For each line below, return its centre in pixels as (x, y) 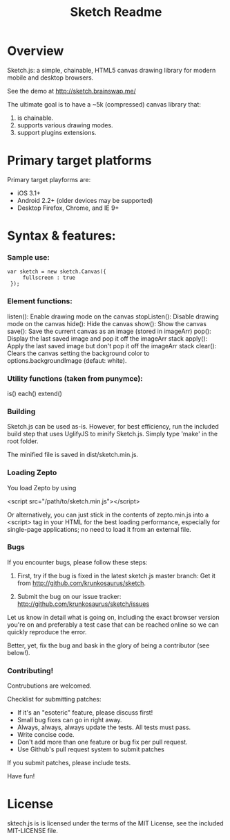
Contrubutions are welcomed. (49, 686)
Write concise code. (46, 735)
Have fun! (21, 776)
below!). (19, 652)
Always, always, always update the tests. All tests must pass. (104, 727)
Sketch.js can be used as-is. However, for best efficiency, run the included (113, 427)
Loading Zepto (32, 473)
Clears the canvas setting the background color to (78, 353)
